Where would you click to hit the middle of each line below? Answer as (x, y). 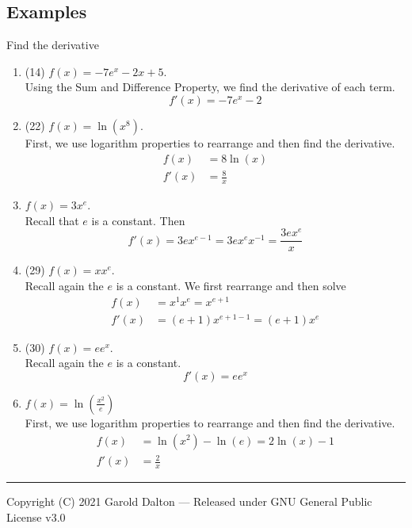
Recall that (52, 220)
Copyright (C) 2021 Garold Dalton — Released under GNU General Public (189, 501)
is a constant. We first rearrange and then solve (231, 285)
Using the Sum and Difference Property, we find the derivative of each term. (210, 87)
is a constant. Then (138, 220)
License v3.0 (36, 517)
